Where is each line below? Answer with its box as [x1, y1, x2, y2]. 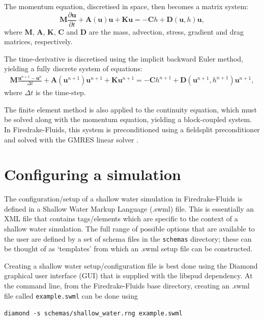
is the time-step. [35, 87, 86, 98]
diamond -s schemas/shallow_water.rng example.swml [4, 310, 183, 317]
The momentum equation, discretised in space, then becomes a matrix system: [4, 1, 248, 11]
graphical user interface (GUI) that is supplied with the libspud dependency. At [4, 270, 253, 281]
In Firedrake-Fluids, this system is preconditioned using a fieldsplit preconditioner [4, 124, 260, 134]
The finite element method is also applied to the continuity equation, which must [4, 104, 257, 114]
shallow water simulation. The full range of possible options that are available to [4, 223, 255, 234]
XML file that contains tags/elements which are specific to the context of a [4, 213, 238, 224]
